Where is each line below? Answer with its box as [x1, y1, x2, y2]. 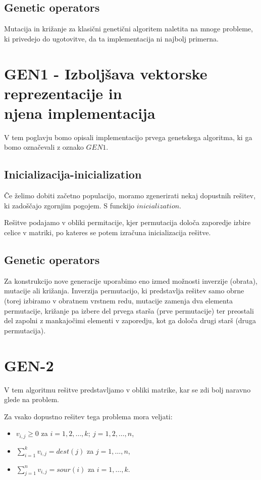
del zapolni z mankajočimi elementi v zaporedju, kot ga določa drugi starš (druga [4, 315, 256, 326]
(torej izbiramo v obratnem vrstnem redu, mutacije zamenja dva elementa [4, 295, 233, 306]
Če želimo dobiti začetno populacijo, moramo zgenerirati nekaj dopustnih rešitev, [4, 190, 256, 201]
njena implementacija [4, 102, 155, 123]
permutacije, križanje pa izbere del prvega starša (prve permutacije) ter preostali [4, 305, 254, 316]
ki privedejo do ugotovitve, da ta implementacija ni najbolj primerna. [4, 33, 219, 43]
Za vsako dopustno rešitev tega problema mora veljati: [4, 411, 173, 421]
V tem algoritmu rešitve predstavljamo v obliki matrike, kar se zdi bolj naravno [4, 384, 251, 395]
